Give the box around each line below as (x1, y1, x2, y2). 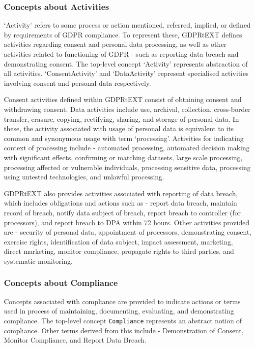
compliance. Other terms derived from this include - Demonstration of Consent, (4, 325, 244, 335)
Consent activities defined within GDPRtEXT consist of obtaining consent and (4, 94, 242, 104)
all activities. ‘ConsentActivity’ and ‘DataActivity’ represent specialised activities (4, 68, 249, 78)
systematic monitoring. (4, 255, 73, 266)
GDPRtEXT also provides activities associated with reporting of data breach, (4, 188, 238, 198)
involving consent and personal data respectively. (4, 77, 151, 88)
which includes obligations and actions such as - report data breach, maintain (4, 198, 237, 208)
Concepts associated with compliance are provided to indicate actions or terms (4, 296, 241, 306)
